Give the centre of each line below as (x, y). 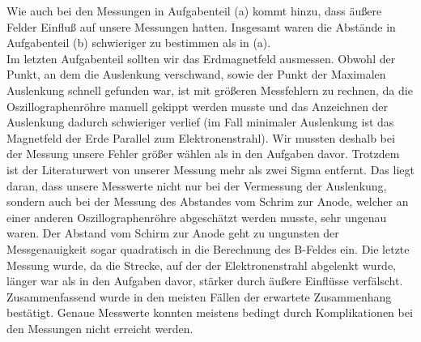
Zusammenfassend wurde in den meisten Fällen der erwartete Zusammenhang (199, 296)
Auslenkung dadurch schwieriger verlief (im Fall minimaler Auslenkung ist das (200, 122)
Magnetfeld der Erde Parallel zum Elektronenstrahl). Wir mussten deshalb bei (201, 137)
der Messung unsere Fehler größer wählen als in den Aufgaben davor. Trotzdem (203, 154)
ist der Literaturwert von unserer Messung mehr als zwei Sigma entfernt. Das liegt (210, 169)
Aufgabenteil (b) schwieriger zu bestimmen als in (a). (139, 43)
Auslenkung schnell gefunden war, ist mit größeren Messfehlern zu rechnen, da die (210, 90)
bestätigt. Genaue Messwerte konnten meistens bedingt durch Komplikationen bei (210, 312)
